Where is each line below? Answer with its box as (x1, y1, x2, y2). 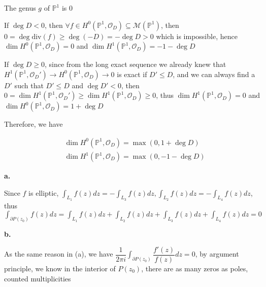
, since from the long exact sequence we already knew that (45, 59, 226, 69)
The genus (4, 3, 36, 13)
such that (14, 80, 44, 90)
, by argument (195, 248, 239, 259)
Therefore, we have (4, 119, 63, 129)
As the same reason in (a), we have (4, 248, 113, 259)
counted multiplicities (4, 273, 71, 283)
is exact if (117, 68, 147, 79)
